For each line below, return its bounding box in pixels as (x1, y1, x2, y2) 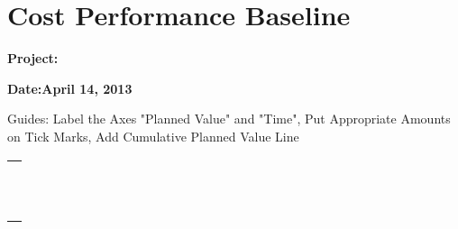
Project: (7, 49, 59, 68)
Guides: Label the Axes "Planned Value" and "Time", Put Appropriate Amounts (7, 109, 451, 128)
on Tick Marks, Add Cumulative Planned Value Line (7, 126, 299, 145)
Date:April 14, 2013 (7, 78, 133, 97)
